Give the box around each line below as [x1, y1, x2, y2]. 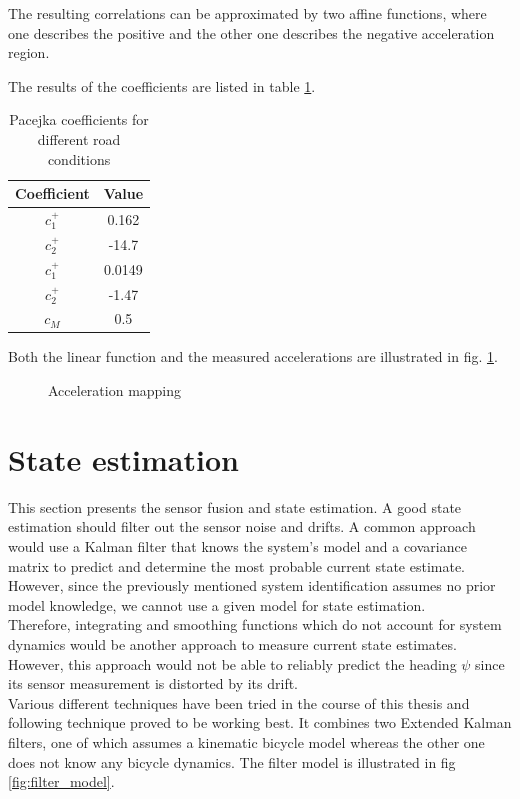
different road [37, 128, 121, 149]
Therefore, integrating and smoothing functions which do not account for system [8, 614, 502, 635]
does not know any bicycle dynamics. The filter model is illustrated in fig [8, 751, 456, 772]
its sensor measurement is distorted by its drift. [8, 673, 299, 694]
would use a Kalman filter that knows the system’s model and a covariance [8, 535, 467, 556]
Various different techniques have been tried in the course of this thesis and [8, 692, 470, 713]
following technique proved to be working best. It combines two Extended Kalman [8, 712, 512, 733]
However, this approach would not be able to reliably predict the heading [8, 653, 457, 674]
